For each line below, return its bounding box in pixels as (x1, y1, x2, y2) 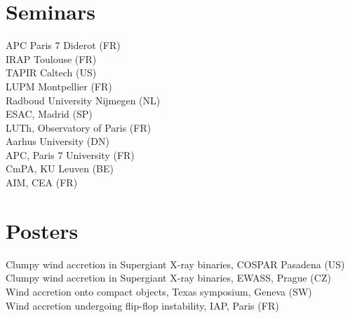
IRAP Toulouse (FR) (6, 51, 97, 66)
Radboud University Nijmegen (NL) (6, 92, 161, 107)
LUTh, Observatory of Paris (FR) (6, 120, 152, 134)
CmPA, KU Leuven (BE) (6, 161, 114, 176)
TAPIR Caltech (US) (6, 65, 97, 80)
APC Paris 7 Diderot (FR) (6, 38, 121, 53)
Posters (6, 216, 79, 244)
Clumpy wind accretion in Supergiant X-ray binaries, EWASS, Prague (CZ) (6, 270, 331, 285)
